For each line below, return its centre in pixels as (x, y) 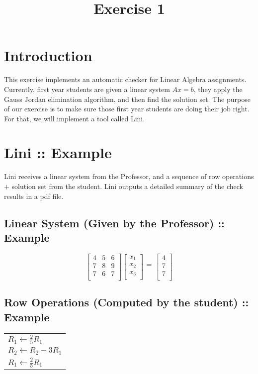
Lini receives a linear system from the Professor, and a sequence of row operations (129, 176)
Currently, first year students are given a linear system (87, 89)
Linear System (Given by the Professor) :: (114, 223)
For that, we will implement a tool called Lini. (75, 118)
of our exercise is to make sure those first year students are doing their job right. (127, 109)
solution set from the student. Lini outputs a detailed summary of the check (127, 186)
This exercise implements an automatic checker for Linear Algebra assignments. (125, 79)
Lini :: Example (58, 152)
